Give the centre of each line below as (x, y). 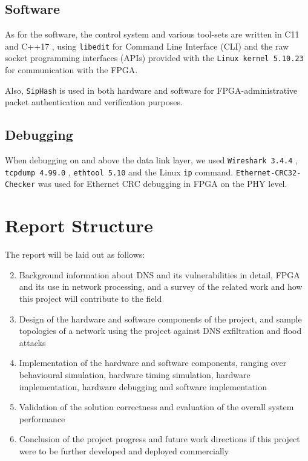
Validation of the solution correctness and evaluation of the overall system (156, 407)
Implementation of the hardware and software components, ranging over (153, 363)
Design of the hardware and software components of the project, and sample (160, 319)
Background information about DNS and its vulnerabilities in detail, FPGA (159, 274)
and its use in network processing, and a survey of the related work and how (161, 286)
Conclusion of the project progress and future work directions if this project (159, 439)
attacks (32, 342)
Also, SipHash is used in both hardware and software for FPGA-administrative (151, 90)
